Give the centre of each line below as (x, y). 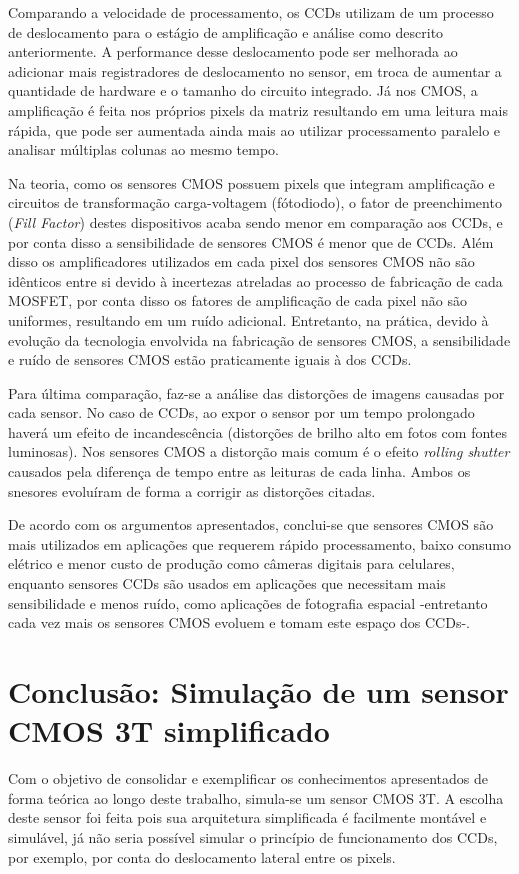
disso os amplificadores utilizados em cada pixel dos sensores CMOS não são (241, 261)
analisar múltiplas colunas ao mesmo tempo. (143, 149)
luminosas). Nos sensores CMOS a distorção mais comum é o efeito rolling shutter (259, 451)
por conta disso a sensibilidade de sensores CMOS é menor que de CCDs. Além (251, 241)
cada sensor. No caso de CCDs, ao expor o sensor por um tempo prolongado (241, 412)
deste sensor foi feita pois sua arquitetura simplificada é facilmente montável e (247, 817)
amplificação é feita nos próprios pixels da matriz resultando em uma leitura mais (258, 109)
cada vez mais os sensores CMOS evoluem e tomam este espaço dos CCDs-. (239, 622)
